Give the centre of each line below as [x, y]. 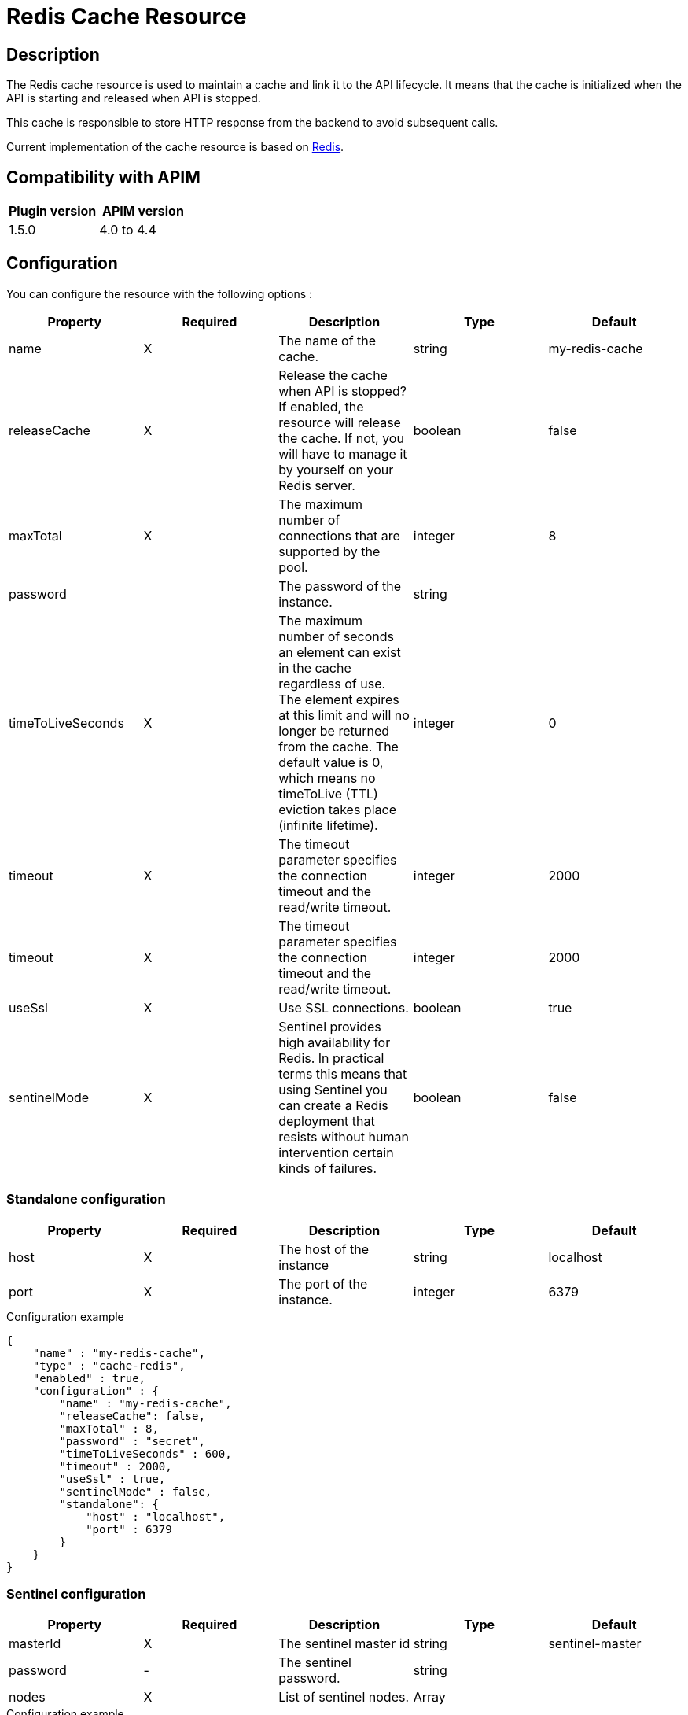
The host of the [324, 1249]
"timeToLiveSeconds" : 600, [145, 1453]
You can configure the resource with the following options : [160, 293]
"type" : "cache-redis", [109, 1365]
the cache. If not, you [341, 438]
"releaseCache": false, [132, 1416]
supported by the [329, 551]
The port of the [323, 1283]
